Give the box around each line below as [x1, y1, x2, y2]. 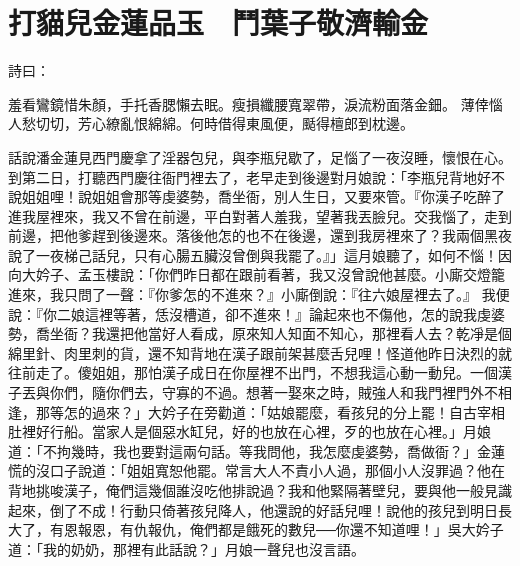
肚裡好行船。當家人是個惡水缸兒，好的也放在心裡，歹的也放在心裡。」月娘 [8, 421, 491, 442]
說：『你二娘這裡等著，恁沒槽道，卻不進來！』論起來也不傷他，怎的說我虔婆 [8, 303, 505, 324]
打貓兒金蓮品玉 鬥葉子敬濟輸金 [8, 2, 429, 43]
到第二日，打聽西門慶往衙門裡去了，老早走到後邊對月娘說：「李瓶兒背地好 [8, 166, 491, 187]
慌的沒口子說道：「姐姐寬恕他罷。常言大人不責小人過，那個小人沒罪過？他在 [8, 460, 505, 481]
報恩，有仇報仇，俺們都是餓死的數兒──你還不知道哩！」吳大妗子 [77, 519, 504, 540]
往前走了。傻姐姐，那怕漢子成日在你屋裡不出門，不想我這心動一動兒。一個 [8, 362, 498, 383]
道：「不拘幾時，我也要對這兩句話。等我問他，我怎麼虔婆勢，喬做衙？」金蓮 [8, 440, 505, 461]
